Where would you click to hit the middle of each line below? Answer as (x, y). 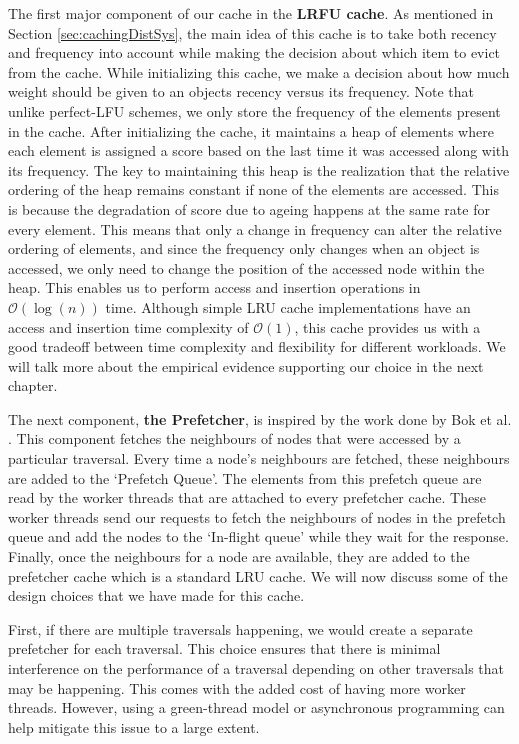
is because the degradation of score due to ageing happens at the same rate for (249, 208)
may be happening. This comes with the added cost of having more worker (237, 687)
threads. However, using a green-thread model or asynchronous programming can (256, 707)
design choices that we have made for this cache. (156, 595)
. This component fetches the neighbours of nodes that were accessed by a (234, 438)
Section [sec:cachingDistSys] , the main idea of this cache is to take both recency (252, 32)
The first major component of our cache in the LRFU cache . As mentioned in (251, 13)
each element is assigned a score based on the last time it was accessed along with (259, 150)
